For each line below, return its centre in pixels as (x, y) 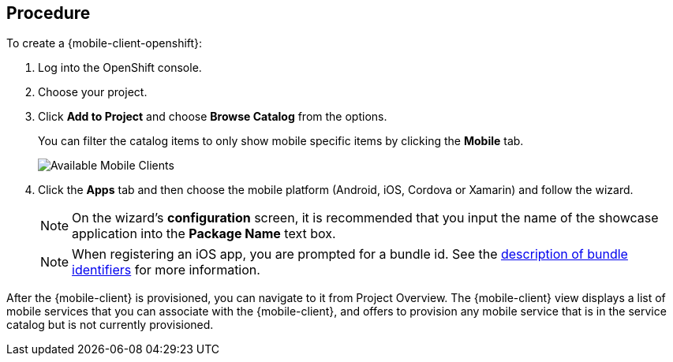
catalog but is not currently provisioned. (110, 325)
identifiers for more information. (166, 270)
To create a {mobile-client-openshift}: (105, 43)
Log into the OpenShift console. (120, 68)
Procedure (49, 13)
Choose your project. (93, 92)
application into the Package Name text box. (204, 234)
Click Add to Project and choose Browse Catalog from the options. (213, 117)
